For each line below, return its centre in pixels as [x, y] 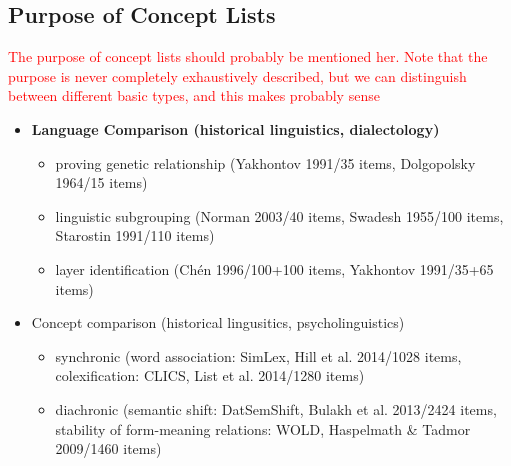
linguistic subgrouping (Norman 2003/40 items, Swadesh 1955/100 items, [279, 215]
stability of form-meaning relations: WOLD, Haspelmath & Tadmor [263, 428]
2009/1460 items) [108, 448]
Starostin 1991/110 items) [135, 235]
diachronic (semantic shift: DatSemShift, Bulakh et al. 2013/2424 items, [276, 408]
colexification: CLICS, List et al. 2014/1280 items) [210, 375]
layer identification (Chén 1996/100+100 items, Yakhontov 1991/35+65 [274, 268]
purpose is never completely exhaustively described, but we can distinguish [237, 75]
